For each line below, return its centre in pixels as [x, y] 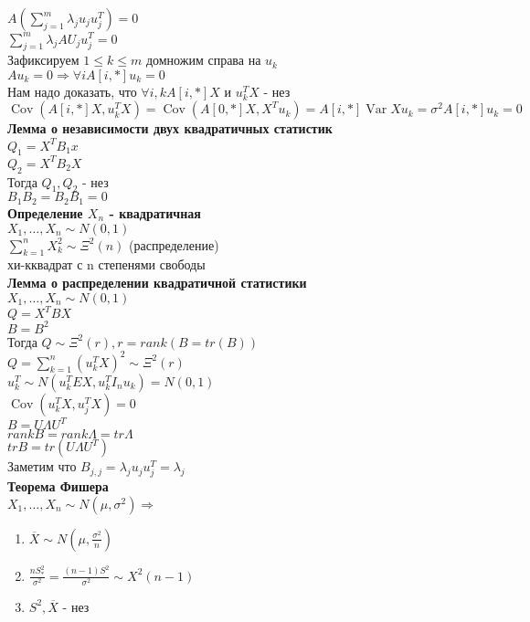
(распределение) [174, 244]
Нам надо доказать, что [72, 91]
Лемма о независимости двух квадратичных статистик [170, 128]
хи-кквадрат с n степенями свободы [106, 264]
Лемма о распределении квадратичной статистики [157, 282]
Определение [45, 212]
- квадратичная [155, 212]
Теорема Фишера [58, 486]
